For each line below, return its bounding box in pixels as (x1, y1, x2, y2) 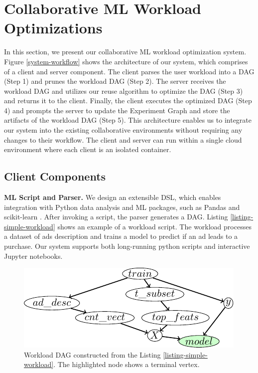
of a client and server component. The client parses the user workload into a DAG (4, 66, 255, 76)
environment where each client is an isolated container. (4, 144, 171, 155)
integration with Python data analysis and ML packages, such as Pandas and (4, 201, 240, 212)
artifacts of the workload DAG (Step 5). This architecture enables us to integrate (4, 115, 252, 125)
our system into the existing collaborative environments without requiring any (4, 125, 243, 135)
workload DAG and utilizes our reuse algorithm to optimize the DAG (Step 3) (4, 85, 243, 96)
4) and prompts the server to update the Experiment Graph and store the (4, 105, 230, 115)
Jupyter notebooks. (4, 250, 63, 261)
